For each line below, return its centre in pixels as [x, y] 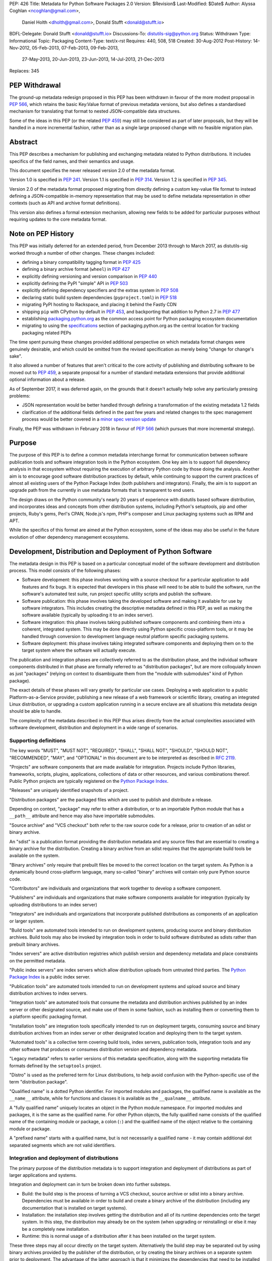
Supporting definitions [38, 740]
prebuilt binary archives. [35, 944]
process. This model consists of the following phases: [65, 570]
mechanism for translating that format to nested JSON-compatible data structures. [95, 111]
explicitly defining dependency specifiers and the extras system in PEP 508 [100, 291]
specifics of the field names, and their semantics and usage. [72, 161]
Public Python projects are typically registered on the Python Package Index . [89, 781]
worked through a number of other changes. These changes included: [82, 253]
